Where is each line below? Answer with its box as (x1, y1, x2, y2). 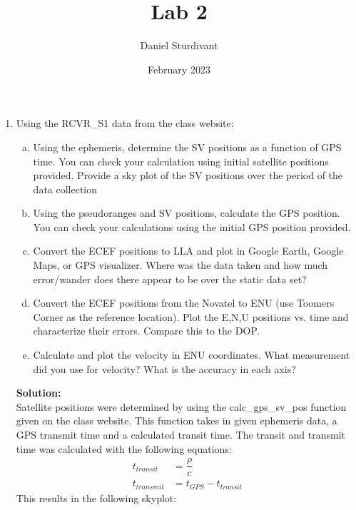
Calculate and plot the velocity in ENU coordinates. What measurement (33, 347, 350, 362)
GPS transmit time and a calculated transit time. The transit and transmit (16, 427, 346, 442)
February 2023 (148, 61, 210, 76)
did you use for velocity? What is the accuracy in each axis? (33, 361, 296, 376)
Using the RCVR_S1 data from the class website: (16, 116, 234, 131)
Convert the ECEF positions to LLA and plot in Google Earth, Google (33, 243, 344, 258)
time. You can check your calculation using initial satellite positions (33, 153, 329, 168)
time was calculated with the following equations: (16, 441, 232, 456)
